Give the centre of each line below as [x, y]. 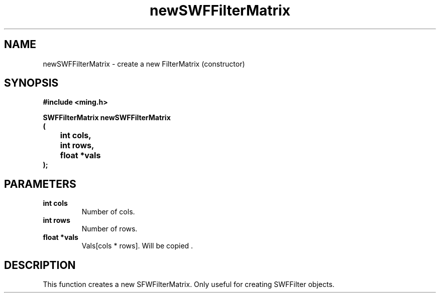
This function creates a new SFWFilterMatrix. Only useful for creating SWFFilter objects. [189, 284]
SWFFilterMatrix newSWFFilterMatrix [107, 118]
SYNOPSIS [31, 83]
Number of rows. [109, 229]
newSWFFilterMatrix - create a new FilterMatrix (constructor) [144, 64]
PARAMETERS [40, 184]
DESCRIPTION [40, 265]
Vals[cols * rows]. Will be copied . [137, 246]
